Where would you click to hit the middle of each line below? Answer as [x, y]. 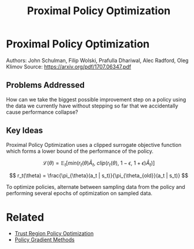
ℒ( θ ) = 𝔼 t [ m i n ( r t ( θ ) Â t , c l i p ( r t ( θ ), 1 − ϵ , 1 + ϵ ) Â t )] [99, 163]
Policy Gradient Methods [44, 240]
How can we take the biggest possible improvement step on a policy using [96, 99]
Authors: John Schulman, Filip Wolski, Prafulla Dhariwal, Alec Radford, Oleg [98, 60]
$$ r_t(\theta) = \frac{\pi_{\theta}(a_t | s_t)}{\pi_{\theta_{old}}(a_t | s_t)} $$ [99, 176]
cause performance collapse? [42, 112]
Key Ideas [24, 131]
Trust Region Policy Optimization [54, 234]
